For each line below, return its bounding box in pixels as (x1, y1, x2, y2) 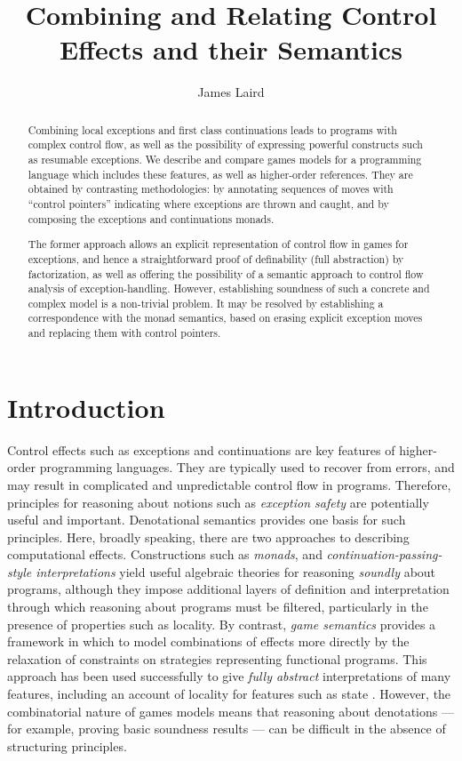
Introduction (7, 389, 165, 425)
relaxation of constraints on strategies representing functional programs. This (7, 649, 427, 668)
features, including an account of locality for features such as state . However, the (7, 685, 451, 703)
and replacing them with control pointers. (28, 325, 221, 340)
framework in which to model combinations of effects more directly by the (7, 632, 410, 651)
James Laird (197, 83, 265, 101)
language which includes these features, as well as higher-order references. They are (28, 166, 413, 181)
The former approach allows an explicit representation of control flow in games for (28, 236, 409, 252)
